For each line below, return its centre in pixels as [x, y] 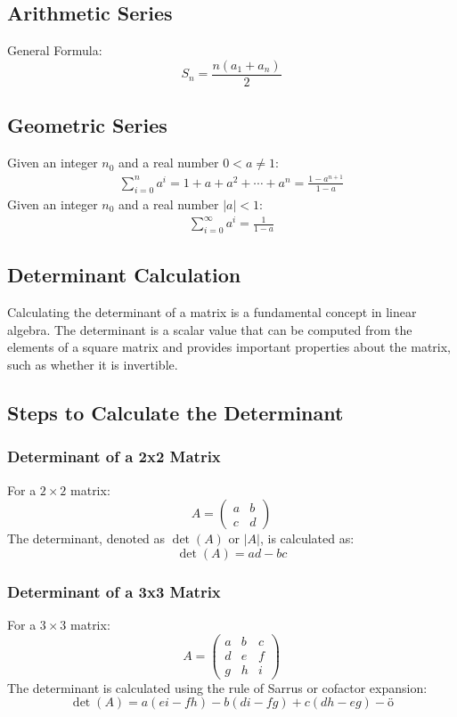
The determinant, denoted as [86, 538]
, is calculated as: [307, 538]
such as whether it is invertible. [93, 365]
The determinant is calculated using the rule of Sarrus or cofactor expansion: [217, 687]
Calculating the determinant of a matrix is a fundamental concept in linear [212, 312]
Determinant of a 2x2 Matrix [114, 456]
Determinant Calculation [124, 275]
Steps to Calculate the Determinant [175, 413]
